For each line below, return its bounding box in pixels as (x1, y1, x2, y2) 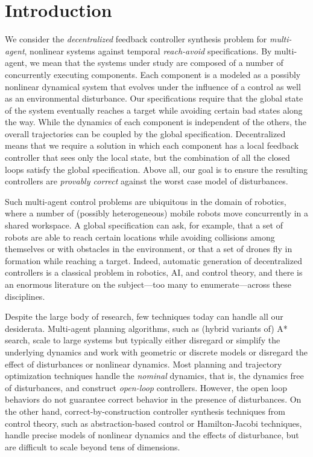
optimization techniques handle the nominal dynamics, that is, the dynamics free (5, 369, 304, 382)
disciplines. (5, 290, 45, 302)
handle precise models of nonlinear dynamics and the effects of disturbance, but (5, 429, 299, 441)
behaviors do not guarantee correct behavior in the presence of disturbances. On (5, 393, 302, 406)
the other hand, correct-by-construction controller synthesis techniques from (5, 404, 285, 417)
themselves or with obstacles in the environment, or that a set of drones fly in (5, 242, 292, 255)
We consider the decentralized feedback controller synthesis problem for (5, 33, 267, 45)
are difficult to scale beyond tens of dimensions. (5, 440, 180, 453)
